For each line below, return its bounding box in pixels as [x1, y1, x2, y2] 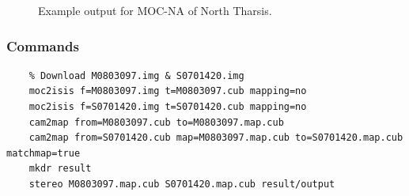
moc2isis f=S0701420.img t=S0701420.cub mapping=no [28, 101, 307, 112]
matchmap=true [6, 147, 81, 159]
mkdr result [28, 163, 92, 175]
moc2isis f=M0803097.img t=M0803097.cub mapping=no [28, 85, 307, 97]
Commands [6, 36, 79, 55]
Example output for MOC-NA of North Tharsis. [38, 2, 272, 18]
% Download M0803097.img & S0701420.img [28, 70, 244, 81]
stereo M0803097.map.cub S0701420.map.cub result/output [28, 178, 335, 190]
